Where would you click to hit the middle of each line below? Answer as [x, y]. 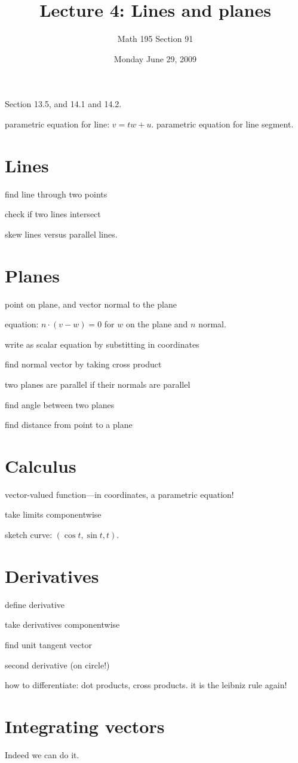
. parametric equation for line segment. [222, 124]
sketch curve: [29, 534]
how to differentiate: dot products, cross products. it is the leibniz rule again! [146, 685]
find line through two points [56, 194]
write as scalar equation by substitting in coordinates [102, 344]
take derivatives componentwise [62, 624]
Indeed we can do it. [42, 754]
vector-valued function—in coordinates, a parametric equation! [119, 494]
